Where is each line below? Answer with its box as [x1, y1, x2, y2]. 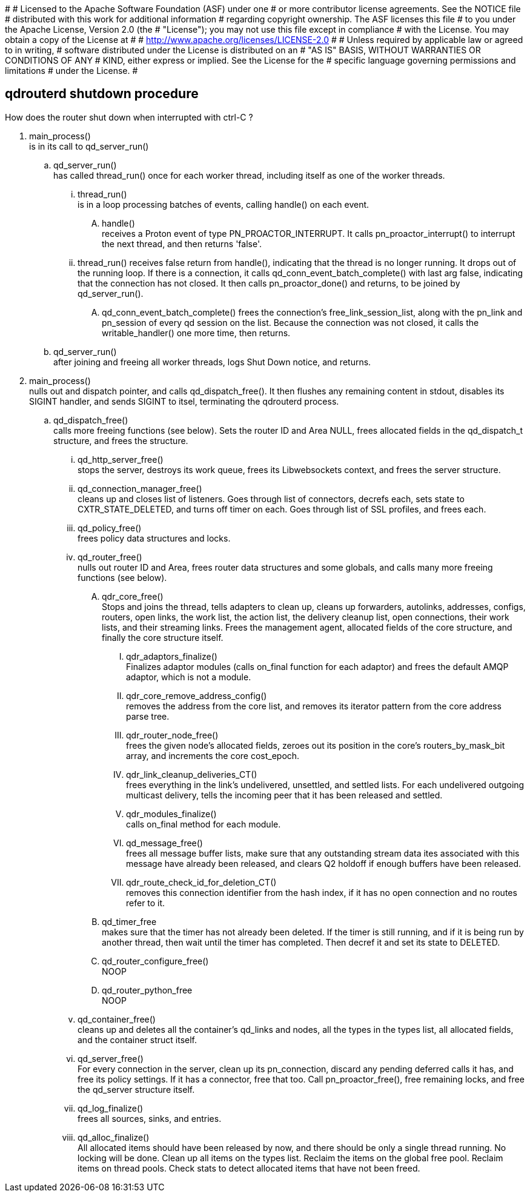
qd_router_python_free [102, 984, 193, 995]
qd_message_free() [126, 837, 203, 848]
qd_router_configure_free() [102, 955, 209, 966]
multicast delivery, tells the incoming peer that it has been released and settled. [126, 789, 443, 800]
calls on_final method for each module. [126, 818, 281, 829]
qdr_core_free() [102, 591, 164, 602]
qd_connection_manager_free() [78, 483, 202, 494]
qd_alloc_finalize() [78, 1132, 150, 1142]
